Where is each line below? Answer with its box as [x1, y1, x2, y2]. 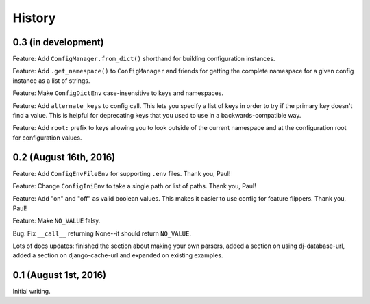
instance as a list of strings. [12, 76, 90, 85]
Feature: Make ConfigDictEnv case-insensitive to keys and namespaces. [12, 89, 224, 97]
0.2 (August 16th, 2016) [12, 151, 116, 163]
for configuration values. [12, 134, 82, 142]
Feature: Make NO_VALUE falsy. [12, 216, 101, 225]
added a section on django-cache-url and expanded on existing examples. [12, 251, 223, 259]
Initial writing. [12, 288, 51, 296]
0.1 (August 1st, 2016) [12, 269, 106, 281]
